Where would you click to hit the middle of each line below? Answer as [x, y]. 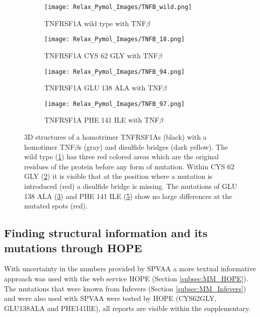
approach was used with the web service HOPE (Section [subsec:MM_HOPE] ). [126, 278]
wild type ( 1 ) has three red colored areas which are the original [121, 156]
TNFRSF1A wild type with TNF [95, 23]
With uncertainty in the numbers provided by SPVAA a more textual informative [130, 269]
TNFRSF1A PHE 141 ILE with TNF [102, 120]
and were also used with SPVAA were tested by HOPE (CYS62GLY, [110, 298]
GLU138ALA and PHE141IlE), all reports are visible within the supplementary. [127, 308]
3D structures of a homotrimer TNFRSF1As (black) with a [115, 137]
